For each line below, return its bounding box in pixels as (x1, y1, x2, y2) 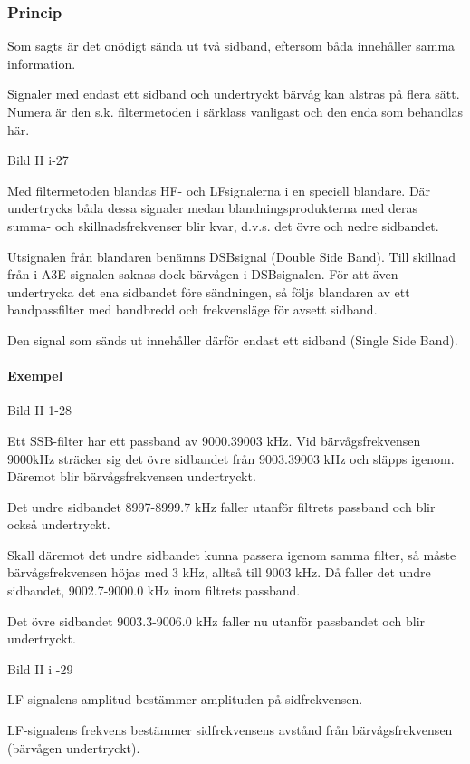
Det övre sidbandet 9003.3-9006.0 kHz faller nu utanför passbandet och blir (7, 611, 426, 630)
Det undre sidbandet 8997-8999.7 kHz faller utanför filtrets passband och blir (7, 497, 436, 516)
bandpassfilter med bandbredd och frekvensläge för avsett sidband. (7, 300, 378, 319)
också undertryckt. (7, 515, 110, 534)
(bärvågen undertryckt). (7, 738, 140, 757)
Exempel (7, 366, 63, 385)
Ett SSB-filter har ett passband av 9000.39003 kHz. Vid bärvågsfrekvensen (7, 430, 421, 450)
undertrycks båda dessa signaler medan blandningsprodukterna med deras (7, 198, 418, 218)
